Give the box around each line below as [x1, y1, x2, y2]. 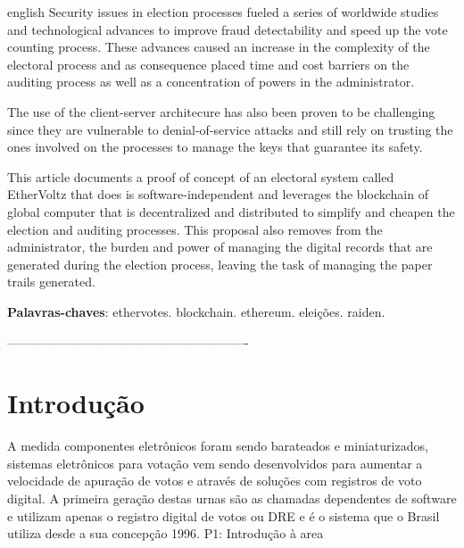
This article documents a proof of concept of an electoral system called [7, 167, 394, 186]
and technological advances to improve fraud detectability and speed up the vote [7, 20, 448, 38]
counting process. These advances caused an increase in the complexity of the [7, 37, 430, 56]
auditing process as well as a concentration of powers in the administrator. [7, 72, 415, 91]
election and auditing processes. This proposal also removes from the [7, 220, 383, 238]
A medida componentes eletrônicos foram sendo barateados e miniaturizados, [7, 436, 428, 455]
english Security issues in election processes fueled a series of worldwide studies [7, 3, 439, 21]
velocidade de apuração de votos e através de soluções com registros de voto [7, 471, 422, 490]
